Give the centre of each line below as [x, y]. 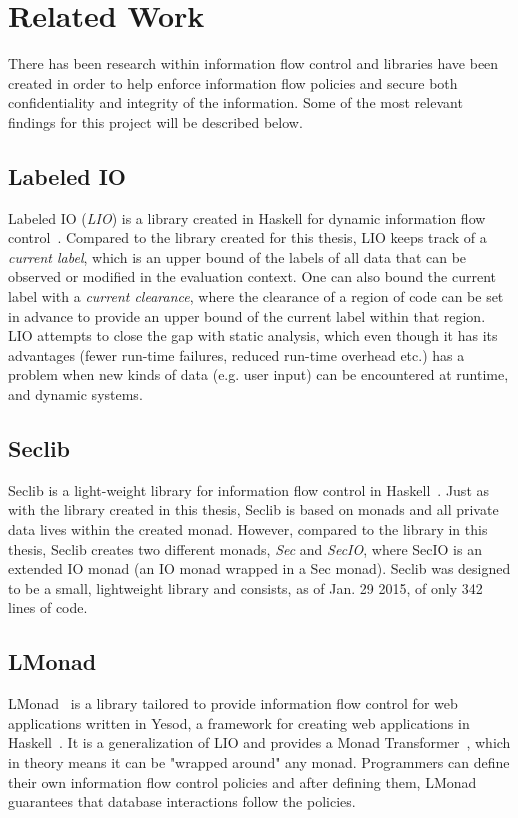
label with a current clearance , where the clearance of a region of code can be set [256, 296]
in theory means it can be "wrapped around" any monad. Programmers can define [259, 761]
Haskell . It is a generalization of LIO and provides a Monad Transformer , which [259, 742]
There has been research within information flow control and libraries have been [253, 63]
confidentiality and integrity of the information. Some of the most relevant [235, 102]
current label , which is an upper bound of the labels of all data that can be [237, 256]
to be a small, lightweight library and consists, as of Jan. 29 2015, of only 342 [245, 587]
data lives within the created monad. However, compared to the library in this [248, 529]
